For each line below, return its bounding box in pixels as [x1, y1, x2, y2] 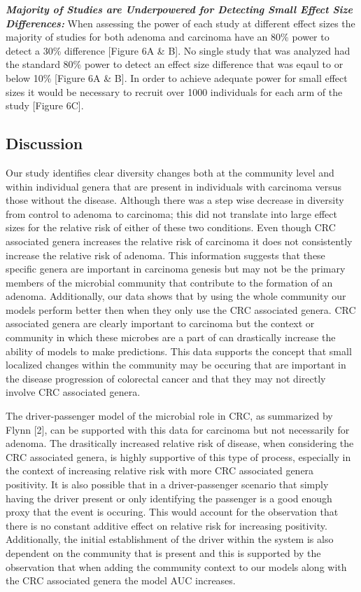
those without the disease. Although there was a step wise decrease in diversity [6, 193, 344, 207]
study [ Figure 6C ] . [6, 98, 84, 113]
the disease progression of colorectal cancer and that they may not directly [6, 371, 326, 385]
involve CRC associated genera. [6, 385, 141, 399]
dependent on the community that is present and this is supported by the [6, 545, 321, 560]
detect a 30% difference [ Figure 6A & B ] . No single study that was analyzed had [6, 43, 351, 57]
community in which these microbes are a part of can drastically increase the [6, 330, 336, 345]
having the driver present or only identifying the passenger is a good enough [6, 490, 332, 505]
